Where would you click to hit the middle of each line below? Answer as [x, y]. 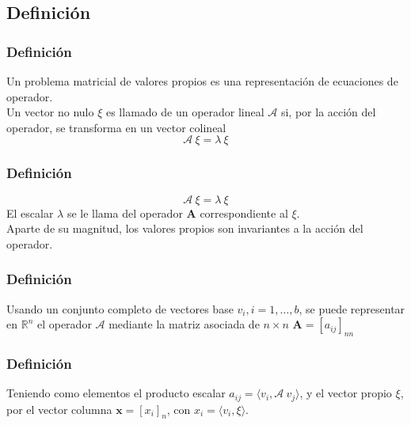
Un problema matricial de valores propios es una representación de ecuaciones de [202, 81]
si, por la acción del [328, 112]
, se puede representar [352, 308]
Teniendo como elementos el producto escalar [116, 393]
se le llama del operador [125, 212]
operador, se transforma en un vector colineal [116, 127]
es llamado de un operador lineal [185, 112]
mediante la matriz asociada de [184, 324]
